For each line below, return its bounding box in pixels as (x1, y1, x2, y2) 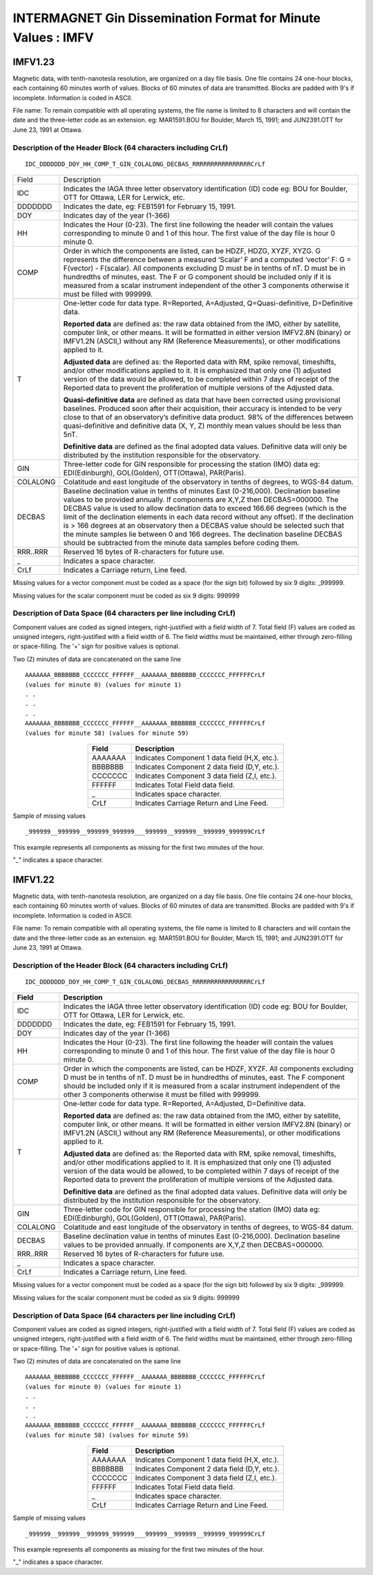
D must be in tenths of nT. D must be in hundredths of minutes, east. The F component (63, 1073, 345, 1082)
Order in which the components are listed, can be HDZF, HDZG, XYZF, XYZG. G (63, 246, 321, 256)
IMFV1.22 (12, 874, 55, 886)
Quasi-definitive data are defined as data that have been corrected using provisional (63, 395, 341, 405)
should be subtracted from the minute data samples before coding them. (63, 538, 300, 548)
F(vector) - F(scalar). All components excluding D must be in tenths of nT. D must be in (63, 263, 345, 273)
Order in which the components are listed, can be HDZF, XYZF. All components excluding (63, 1064, 354, 1073)
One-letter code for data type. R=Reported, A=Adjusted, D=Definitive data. (63, 1099, 306, 1109)
